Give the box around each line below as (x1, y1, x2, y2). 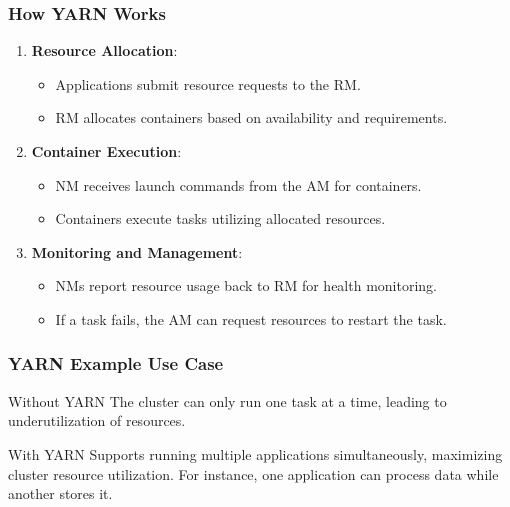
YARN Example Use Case (8, 351, 224, 376)
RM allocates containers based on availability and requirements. (55, 107, 448, 128)
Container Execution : (31, 141, 182, 161)
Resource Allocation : (31, 40, 178, 61)
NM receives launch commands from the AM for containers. (55, 174, 422, 195)
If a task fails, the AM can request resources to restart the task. (55, 308, 447, 329)
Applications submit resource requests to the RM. (55, 73, 361, 94)
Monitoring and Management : (31, 241, 243, 262)
